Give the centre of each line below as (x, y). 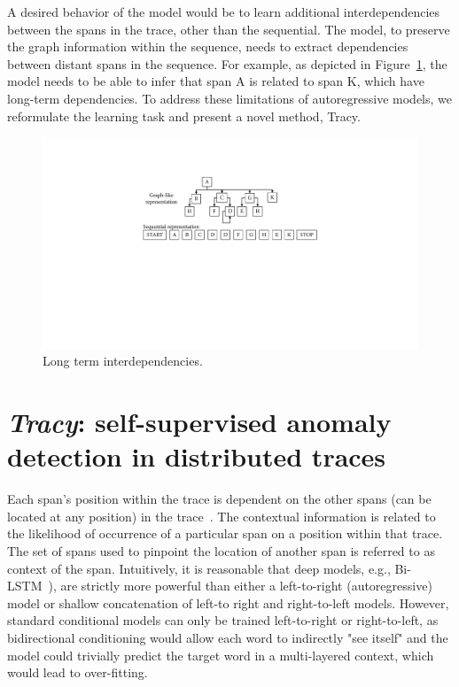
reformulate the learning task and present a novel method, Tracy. (184, 116)
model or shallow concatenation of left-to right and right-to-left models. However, (228, 602)
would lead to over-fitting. (78, 672)
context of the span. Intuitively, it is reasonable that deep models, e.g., (199, 568)
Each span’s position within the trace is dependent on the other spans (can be (219, 499)
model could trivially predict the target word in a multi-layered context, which (221, 655)
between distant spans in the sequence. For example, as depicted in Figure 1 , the (227, 63)
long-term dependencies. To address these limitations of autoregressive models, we (229, 98)
